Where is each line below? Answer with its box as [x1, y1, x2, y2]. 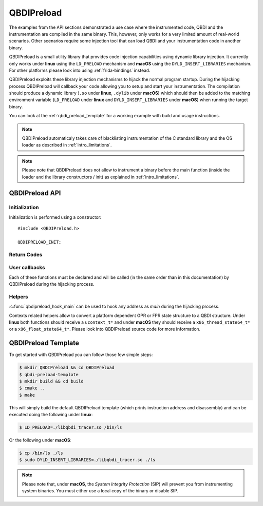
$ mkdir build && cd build [19, 379, 84, 384]
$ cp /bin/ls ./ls [19, 450, 63, 456]
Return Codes [9, 251, 42, 258]
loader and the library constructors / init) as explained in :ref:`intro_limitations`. [22, 174, 180, 180]
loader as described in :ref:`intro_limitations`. [22, 142, 112, 148]
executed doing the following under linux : [9, 412, 93, 418]
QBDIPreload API [9, 189, 61, 197]
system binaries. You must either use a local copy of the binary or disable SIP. [22, 488, 179, 494]
